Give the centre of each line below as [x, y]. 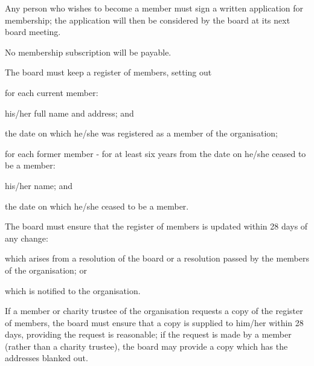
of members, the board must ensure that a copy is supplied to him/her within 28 [154, 322]
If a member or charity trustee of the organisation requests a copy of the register [154, 311]
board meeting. [33, 32]
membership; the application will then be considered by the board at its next [148, 20]
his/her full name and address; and [69, 113]
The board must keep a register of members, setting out [108, 72]
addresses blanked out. [46, 358]
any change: [27, 238]
